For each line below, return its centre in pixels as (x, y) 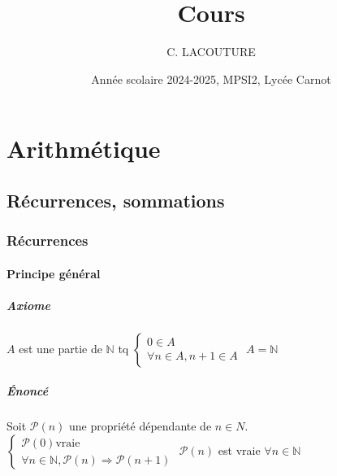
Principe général (54, 273)
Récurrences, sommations (116, 200)
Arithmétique (84, 148)
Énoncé (28, 391)
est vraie (239, 450)
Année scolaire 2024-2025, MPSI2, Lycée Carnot (211, 79)
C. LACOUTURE (211, 52)
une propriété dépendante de (140, 426)
